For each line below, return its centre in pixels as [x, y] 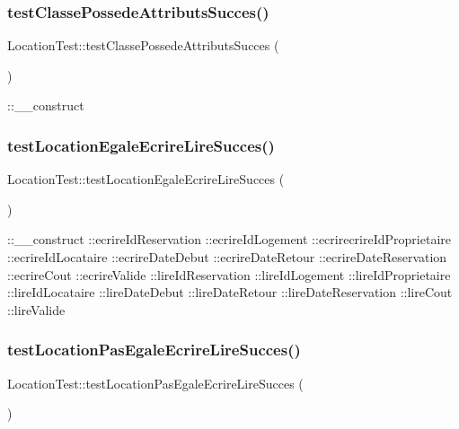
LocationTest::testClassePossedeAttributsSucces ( [143, 45]
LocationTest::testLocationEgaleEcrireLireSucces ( [146, 179]
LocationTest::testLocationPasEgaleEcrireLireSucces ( [155, 383]
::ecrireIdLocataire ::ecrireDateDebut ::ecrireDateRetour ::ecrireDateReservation [227, 257]
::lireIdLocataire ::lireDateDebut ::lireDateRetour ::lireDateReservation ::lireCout [230, 292]
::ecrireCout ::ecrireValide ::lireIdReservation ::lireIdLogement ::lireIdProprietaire [229, 274]
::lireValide [36, 309]
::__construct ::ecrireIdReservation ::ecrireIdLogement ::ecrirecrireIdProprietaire [229, 239]
